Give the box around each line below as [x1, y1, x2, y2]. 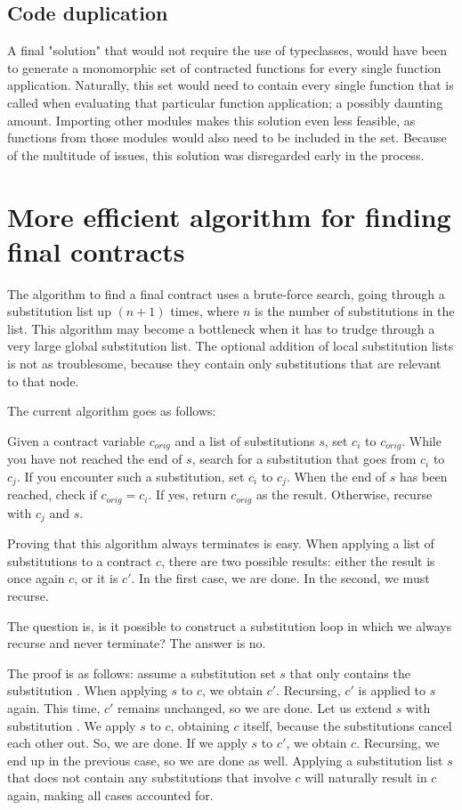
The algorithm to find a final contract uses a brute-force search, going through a [7, 284, 445, 303]
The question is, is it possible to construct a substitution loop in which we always [7, 616, 452, 635]
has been [400, 466, 448, 485]
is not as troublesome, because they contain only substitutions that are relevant [7, 354, 442, 373]
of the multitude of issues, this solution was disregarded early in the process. [7, 145, 425, 164]
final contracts [7, 232, 185, 269]
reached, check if [7, 485, 97, 504]
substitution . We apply [7, 716, 136, 734]
